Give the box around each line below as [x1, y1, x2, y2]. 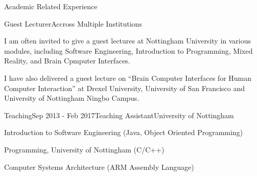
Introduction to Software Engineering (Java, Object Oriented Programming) [4, 127, 243, 138]
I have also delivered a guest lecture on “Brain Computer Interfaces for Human [4, 72, 252, 83]
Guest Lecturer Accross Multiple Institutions [4, 18, 142, 29]
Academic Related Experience [4, 1, 98, 11]
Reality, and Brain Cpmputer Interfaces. [4, 55, 130, 66]
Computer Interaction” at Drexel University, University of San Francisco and [4, 82, 245, 93]
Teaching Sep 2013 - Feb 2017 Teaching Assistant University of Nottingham [4, 109, 234, 120]
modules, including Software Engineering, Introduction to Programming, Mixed [4, 45, 253, 56]
